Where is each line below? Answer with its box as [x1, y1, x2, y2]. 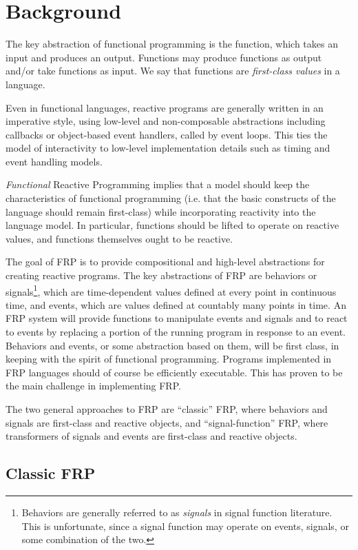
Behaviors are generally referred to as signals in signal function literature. [21, 505, 333, 520]
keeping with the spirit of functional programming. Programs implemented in [6, 352, 332, 366]
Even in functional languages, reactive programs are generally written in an [6, 100, 324, 114]
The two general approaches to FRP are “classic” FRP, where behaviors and [6, 402, 328, 416]
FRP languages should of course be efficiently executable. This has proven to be [6, 365, 343, 379]
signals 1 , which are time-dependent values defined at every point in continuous [6, 282, 337, 298]
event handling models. [6, 154, 103, 168]
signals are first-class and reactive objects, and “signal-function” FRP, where [6, 415, 328, 429]
